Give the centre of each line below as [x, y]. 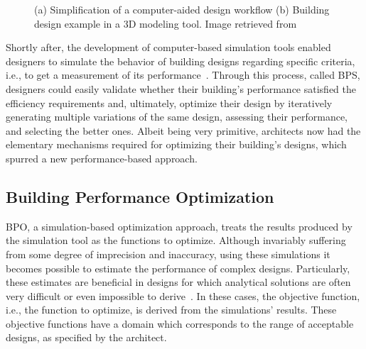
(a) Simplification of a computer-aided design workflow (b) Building [182, 9]
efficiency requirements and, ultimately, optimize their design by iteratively [169, 103]
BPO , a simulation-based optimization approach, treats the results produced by [179, 226]
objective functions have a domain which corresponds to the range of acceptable [180, 323]
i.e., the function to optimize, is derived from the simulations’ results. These [171, 310]
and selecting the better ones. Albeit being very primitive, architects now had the [183, 130]
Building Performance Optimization [140, 196]
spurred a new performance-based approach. [102, 158]
